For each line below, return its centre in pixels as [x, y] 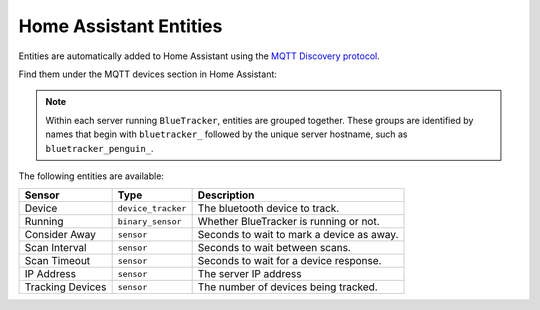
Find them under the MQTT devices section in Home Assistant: [147, 74]
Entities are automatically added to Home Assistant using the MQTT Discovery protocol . [199, 56]
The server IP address [249, 274]
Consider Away [60, 235]
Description [226, 195]
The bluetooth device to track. [268, 208]
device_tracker [152, 208]
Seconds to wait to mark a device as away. [298, 235]
